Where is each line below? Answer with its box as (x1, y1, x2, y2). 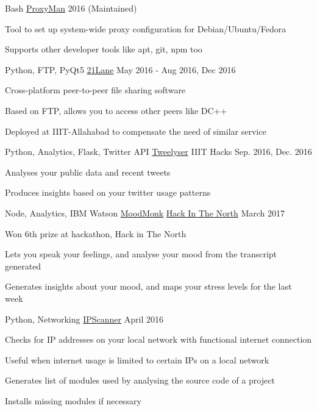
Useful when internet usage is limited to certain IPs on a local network (5, 353, 269, 366)
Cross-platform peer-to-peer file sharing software (5, 84, 186, 96)
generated (5, 259, 41, 272)
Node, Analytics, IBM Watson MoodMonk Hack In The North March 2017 (5, 206, 285, 219)
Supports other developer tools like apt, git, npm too (5, 43, 202, 55)
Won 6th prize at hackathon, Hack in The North (5, 227, 187, 240)
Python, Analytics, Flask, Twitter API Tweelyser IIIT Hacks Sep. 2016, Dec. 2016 (5, 145, 312, 158)
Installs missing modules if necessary (5, 394, 141, 407)
